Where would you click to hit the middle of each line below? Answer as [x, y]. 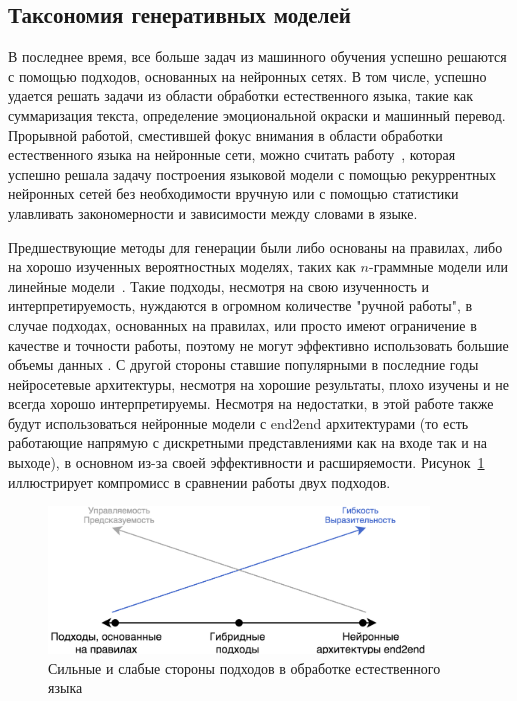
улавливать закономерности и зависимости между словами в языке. [213, 212]
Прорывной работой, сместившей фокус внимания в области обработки [225, 134]
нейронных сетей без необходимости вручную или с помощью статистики [233, 193]
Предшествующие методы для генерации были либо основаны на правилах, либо [255, 246]
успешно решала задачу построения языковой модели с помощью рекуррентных [252, 173]
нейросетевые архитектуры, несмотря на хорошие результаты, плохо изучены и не [258, 383]
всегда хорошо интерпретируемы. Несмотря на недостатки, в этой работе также [251, 403]
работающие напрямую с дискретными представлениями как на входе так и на [248, 442]
